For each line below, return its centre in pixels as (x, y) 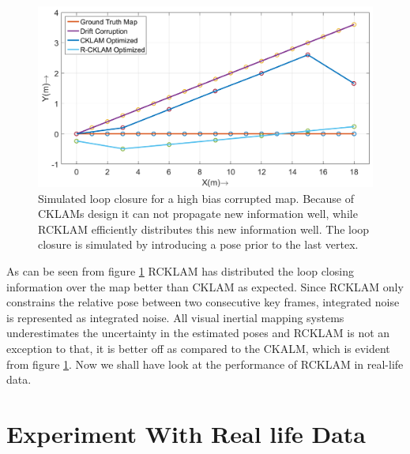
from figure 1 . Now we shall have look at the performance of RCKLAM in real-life (205, 364)
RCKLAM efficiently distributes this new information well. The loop (204, 229)
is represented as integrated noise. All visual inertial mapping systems (175, 317)
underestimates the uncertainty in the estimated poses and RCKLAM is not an (198, 333)
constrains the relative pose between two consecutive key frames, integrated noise (203, 302)
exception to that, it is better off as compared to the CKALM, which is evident (198, 348)
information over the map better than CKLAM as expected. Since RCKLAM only (205, 286)
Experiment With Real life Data (186, 433)
